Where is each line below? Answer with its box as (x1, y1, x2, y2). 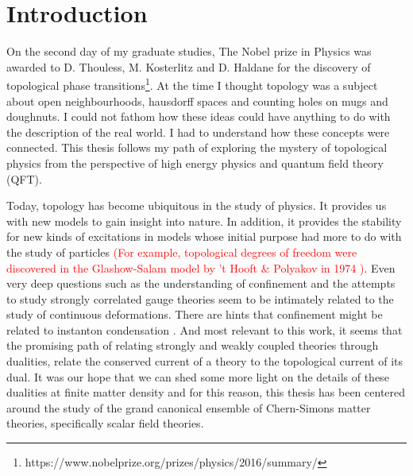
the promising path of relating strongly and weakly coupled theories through (6, 337, 379, 354)
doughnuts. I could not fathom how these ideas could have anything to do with (6, 108, 391, 125)
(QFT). (6, 170, 42, 187)
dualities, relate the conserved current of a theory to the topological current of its (6, 353, 403, 370)
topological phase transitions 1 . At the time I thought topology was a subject (6, 75, 378, 93)
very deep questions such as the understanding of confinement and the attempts (6, 275, 396, 292)
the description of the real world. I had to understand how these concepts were (6, 123, 390, 140)
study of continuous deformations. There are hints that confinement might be (6, 306, 383, 323)
